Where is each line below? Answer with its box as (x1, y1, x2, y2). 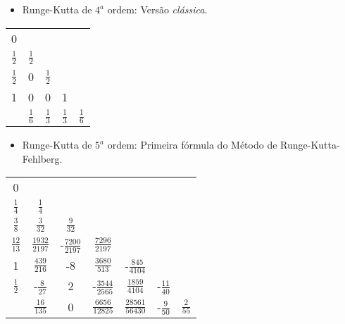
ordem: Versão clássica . (107, 2, 208, 16)
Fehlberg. (22, 151, 63, 166)
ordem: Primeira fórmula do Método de (107, 137, 277, 152)
